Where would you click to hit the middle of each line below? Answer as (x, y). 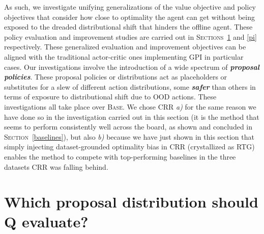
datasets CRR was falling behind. (56, 166)
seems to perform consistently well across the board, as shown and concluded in (128, 127)
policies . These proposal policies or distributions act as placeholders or (116, 77)
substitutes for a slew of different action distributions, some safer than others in (130, 86)
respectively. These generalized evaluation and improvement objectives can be (125, 47)
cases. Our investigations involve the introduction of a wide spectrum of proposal (132, 67)
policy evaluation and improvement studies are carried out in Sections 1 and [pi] (130, 36)
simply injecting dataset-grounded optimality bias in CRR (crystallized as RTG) (129, 147)
